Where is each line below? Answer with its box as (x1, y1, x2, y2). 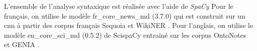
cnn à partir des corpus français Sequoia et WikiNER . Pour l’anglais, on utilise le (4, 20, 253, 30)
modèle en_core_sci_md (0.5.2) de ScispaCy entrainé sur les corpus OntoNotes (4, 29, 247, 40)
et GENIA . (4, 39, 40, 50)
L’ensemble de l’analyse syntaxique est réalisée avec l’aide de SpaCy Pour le (4, 1, 233, 11)
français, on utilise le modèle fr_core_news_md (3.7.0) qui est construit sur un (4, 10, 246, 21)
